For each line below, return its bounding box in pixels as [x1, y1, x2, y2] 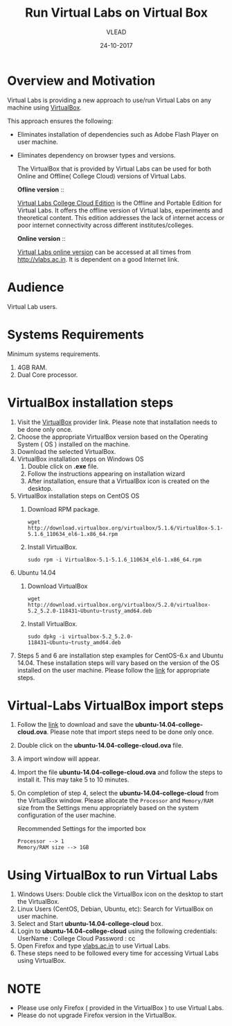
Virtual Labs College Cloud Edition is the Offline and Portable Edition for [17, 199, 222, 207]
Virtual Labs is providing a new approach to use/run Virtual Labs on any [7, 96, 211, 104]
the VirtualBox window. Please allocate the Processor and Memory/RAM [17, 796, 213, 805]
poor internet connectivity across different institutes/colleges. [17, 221, 194, 229]
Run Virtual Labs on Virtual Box [25, 5, 208, 21]
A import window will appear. [17, 755, 100, 763]
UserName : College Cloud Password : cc [17, 934, 136, 943]
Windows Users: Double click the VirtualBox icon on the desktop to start [17, 890, 224, 898]
